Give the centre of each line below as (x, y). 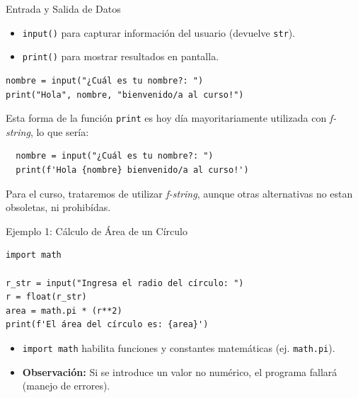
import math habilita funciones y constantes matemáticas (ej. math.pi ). (179, 347)
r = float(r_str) (46, 297)
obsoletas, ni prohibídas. (58, 207)
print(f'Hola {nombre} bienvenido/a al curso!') (132, 170)
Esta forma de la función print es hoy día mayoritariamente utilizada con (166, 118)
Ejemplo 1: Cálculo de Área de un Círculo (97, 231)
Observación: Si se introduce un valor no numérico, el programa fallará (180, 371)
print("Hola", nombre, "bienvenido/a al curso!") (125, 95)
